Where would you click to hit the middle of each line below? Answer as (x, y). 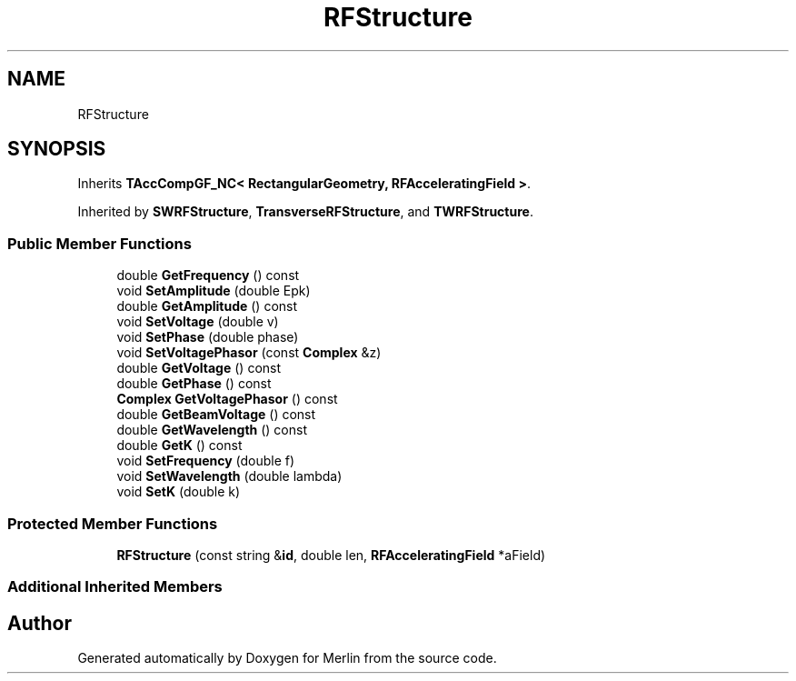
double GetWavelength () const (212, 430)
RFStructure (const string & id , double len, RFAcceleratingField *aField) (331, 555)
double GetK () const (179, 446)
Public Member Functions (99, 243)
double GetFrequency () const (208, 275)
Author (40, 623)
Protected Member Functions (113, 523)
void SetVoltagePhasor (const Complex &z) (249, 353)
